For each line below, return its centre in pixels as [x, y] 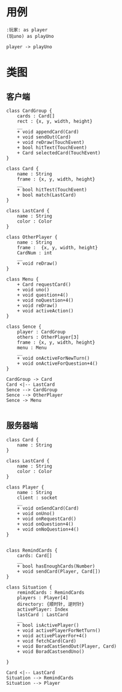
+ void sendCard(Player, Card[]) [59, 571]
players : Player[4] [43, 598]
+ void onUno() [36, 513]
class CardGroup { [29, 111]
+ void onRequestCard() [47, 519]
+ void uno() [33, 289]
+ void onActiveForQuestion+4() [57, 363]
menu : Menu [32, 348]
